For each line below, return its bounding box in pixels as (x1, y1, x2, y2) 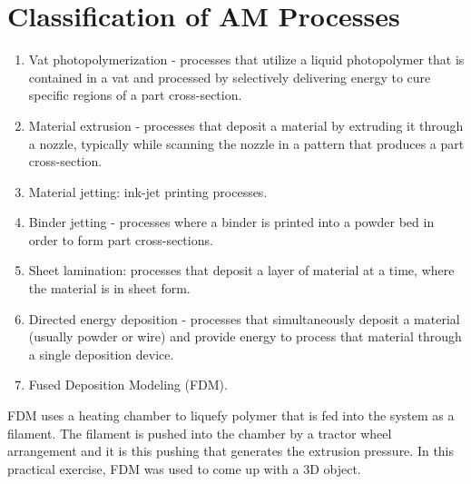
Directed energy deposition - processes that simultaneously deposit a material (28, 309, 460, 328)
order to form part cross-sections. (28, 230, 213, 249)
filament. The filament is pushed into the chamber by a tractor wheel (7, 423, 392, 442)
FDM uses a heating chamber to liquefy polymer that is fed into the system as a (7, 406, 455, 425)
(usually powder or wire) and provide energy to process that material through (28, 327, 462, 346)
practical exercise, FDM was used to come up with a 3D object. (7, 459, 361, 478)
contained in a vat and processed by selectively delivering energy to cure (28, 67, 431, 86)
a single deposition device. (28, 344, 174, 363)
